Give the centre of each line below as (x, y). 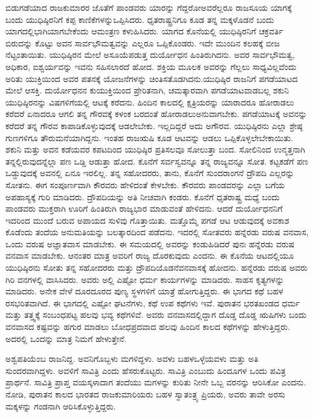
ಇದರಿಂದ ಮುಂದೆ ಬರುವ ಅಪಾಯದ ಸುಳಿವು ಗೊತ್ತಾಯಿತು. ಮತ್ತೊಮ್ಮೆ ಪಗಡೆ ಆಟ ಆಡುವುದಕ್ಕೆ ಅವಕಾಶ (147, 220)
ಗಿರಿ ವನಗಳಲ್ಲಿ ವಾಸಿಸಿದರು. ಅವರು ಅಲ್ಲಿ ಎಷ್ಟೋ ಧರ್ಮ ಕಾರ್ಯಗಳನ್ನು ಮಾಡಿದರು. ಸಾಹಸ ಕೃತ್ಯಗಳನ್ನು (145, 279)
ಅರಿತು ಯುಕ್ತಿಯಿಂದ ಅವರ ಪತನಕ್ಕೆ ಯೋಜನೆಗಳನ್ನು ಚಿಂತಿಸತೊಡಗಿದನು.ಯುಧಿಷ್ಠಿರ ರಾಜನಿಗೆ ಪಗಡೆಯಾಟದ (152, 78)
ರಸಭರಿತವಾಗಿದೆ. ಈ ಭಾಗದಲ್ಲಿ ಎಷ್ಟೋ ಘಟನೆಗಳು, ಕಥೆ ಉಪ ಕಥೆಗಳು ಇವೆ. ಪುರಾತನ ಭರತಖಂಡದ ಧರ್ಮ (153, 302)
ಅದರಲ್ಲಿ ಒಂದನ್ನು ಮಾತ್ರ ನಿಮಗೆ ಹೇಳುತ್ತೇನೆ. (66, 338)
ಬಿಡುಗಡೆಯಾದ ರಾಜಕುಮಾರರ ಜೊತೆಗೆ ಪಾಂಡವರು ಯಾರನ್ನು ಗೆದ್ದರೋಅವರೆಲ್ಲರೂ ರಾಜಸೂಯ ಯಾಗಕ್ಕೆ (149, 7)
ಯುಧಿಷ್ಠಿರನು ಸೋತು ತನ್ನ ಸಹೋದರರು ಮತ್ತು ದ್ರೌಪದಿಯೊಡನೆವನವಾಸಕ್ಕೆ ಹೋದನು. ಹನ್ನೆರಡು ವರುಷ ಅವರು (156, 268)
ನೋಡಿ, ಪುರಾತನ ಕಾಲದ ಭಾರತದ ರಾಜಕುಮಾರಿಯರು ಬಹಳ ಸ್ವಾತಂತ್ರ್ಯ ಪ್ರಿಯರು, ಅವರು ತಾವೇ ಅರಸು (145, 394)
